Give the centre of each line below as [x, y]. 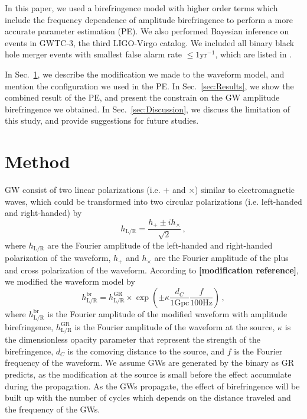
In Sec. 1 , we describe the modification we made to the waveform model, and [145, 74]
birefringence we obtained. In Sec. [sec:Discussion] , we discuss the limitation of [148, 109]
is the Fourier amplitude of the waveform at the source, [175, 326]
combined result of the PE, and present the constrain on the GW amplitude [142, 97]
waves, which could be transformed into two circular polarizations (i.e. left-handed [153, 201]
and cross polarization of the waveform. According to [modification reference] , [152, 270]
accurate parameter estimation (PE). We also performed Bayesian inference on [147, 31]
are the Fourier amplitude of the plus [221, 258]
